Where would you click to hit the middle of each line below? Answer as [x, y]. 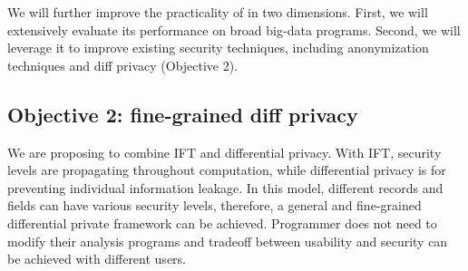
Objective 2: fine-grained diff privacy [183, 114]
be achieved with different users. [97, 259]
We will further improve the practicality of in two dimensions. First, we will [218, 12]
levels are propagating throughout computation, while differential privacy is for [227, 170]
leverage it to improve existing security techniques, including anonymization [218, 48]
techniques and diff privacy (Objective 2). [123, 65]
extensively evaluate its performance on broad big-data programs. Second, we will [234, 29]
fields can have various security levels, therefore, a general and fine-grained [214, 205]
